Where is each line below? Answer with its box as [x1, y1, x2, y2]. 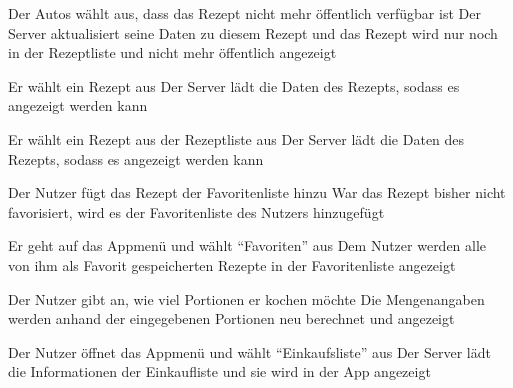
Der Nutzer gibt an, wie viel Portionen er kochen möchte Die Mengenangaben [8, 288, 485, 309]
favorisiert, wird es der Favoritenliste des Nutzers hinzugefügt [8, 201, 385, 222]
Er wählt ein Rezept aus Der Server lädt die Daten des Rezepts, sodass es [8, 75, 460, 96]
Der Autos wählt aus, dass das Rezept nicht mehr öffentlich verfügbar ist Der [8, 3, 481, 23]
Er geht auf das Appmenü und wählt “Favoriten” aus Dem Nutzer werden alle [8, 235, 487, 256]
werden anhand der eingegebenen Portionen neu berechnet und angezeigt [8, 308, 455, 329]
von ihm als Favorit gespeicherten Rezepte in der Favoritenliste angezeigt [8, 254, 456, 275]
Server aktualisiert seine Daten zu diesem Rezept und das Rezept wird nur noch [8, 22, 498, 43]
